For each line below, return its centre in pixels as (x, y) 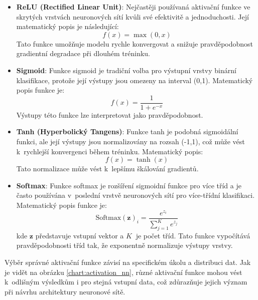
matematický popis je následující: (68, 26)
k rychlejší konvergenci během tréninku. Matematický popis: (110, 151)
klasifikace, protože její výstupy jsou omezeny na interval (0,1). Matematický (135, 80)
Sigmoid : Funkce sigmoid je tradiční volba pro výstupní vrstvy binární (126, 70)
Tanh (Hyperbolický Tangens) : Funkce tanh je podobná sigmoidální (127, 131)
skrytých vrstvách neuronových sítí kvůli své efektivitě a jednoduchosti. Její (133, 16)
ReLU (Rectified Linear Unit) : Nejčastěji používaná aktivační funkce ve (133, 7)
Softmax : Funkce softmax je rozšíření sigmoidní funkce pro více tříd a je (129, 185)
